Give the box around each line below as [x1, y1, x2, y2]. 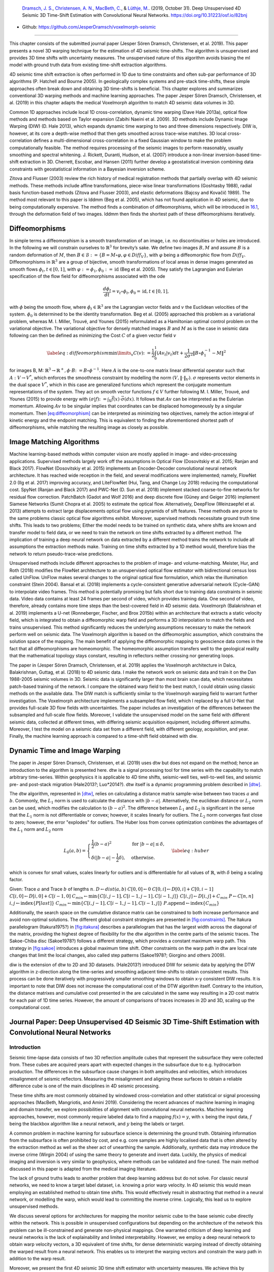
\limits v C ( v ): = [117, 350, 151, 357]
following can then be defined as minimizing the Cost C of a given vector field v [9, 332, 177, 338]
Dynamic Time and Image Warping [9, 746, 121, 755]
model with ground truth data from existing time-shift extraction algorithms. [9, 62, 167, 68]
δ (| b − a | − [91, 855, 116, 860]
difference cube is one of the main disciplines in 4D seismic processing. [9, 1083, 160, 1089]
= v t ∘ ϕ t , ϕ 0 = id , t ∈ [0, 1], [112, 288, 169, 296]
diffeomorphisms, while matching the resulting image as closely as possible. [9, 424, 169, 430]
